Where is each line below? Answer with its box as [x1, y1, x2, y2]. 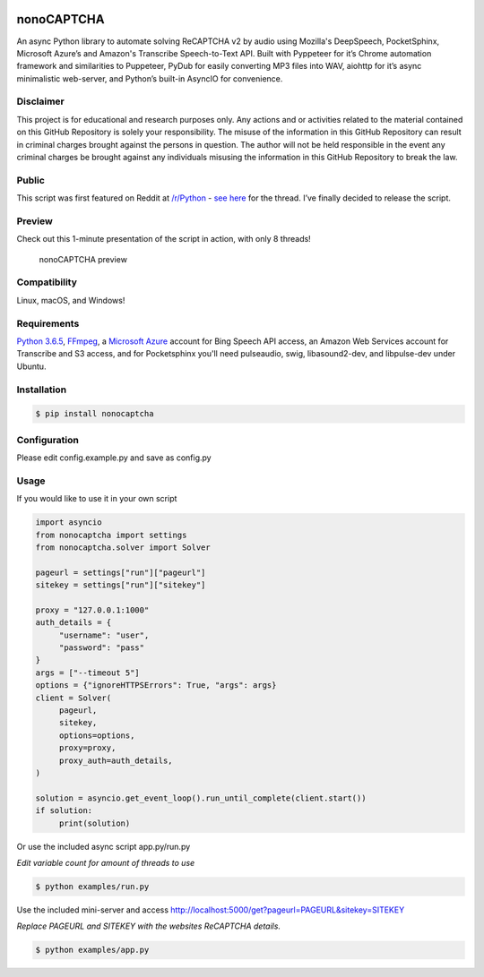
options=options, [58, 730, 135, 741]
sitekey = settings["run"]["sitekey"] [35, 580, 206, 590]
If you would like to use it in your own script [16, 493, 177, 504]
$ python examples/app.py [35, 945, 150, 956]
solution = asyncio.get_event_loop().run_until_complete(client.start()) [35, 793, 367, 803]
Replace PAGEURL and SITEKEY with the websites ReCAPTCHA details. [16, 921, 281, 931]
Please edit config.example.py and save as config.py [16, 452, 212, 463]
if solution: [35, 806, 93, 816]
